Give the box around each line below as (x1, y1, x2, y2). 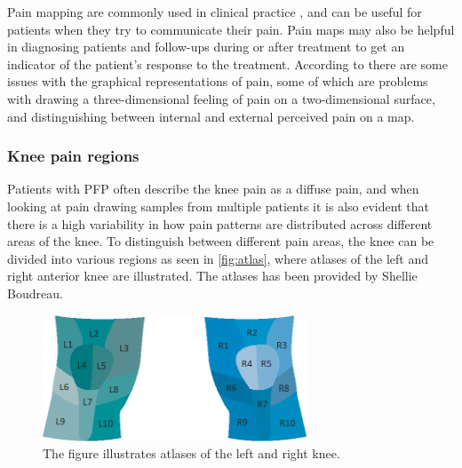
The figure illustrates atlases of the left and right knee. (43, 444, 340, 463)
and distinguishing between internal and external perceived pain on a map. (7, 107, 415, 125)
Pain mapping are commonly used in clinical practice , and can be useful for (7, 3, 422, 20)
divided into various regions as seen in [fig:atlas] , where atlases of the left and (7, 249, 428, 267)
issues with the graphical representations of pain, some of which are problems (7, 72, 428, 91)
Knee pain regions (7, 145, 139, 167)
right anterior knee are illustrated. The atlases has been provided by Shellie (7, 266, 418, 285)
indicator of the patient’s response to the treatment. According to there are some (7, 54, 448, 73)
